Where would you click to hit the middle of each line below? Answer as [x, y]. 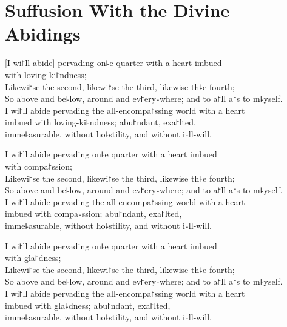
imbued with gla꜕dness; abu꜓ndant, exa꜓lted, [88, 305]
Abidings [43, 34]
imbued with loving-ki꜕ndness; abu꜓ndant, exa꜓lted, [100, 122]
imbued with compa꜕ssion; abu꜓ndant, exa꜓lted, [93, 213]
